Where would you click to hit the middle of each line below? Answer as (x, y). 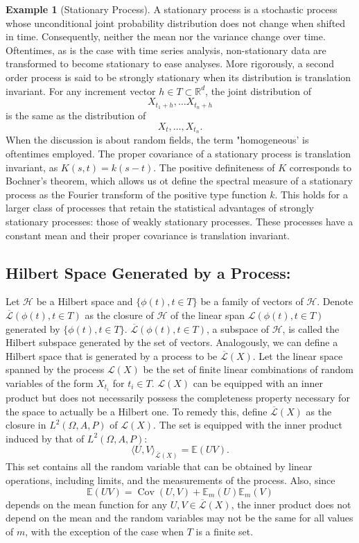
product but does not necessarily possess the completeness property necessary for (178, 398)
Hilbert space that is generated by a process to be (112, 355)
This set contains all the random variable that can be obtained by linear (159, 466)
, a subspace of (238, 328)
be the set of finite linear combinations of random (248, 369)
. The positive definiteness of (214, 167)
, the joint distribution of (259, 90)
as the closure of (119, 315)
